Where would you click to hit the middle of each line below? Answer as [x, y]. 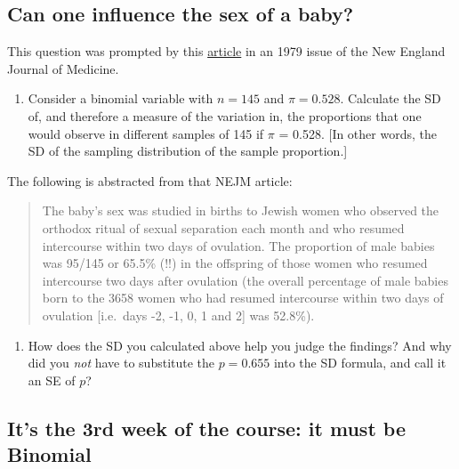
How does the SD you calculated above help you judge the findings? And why [240, 345]
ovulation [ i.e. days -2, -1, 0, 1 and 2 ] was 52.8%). [178, 315]
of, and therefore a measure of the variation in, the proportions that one [225, 115]
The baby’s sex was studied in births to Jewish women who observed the [241, 210]
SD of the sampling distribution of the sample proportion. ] [188, 151]
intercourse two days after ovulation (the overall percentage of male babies [245, 280]
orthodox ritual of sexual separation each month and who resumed [223, 227]
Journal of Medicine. [63, 68]
